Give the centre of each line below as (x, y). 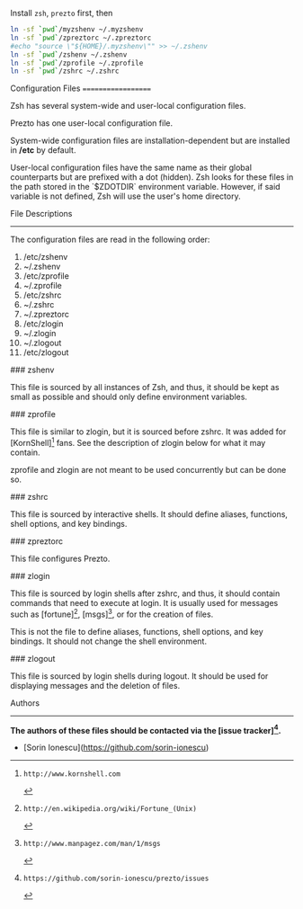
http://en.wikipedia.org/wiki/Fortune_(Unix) (110, 809)
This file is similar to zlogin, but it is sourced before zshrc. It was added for (148, 432)
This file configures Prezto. (60, 558)
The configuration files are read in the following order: (110, 240)
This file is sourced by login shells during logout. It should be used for (139, 676)
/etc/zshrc (42, 295)
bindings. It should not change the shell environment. (109, 641)
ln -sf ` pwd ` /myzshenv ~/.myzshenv (77, 30)
